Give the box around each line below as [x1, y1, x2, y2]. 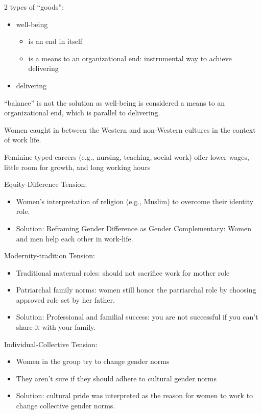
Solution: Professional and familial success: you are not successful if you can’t [16, 311, 258, 322]
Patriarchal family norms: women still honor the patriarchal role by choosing [16, 284, 256, 295]
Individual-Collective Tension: [4, 338, 98, 349]
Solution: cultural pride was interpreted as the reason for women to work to [16, 390, 253, 401]
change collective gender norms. [16, 400, 115, 411]
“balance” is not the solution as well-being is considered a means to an [4, 97, 225, 108]
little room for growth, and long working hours [4, 161, 151, 172]
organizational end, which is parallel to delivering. [4, 107, 160, 118]
